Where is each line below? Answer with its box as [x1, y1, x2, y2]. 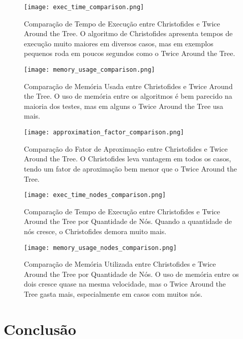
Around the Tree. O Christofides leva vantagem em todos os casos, [24, 153, 231, 164]
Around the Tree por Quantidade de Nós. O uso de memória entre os [24, 268, 239, 279]
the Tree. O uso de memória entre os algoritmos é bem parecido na [24, 91, 232, 101]
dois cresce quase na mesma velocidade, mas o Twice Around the [24, 278, 226, 289]
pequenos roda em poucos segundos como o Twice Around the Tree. [24, 48, 235, 59]
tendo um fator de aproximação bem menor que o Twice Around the [24, 163, 237, 174]
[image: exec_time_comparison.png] [24, 4, 144, 11]
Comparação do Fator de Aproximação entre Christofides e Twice [24, 143, 228, 154]
